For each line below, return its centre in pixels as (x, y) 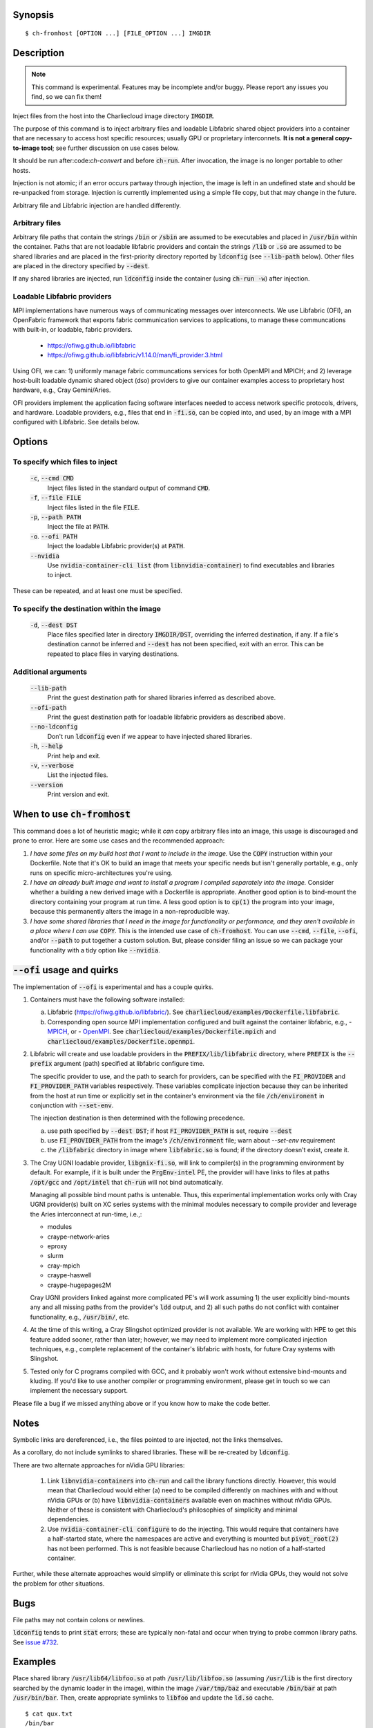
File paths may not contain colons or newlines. (79, 1619)
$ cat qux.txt (49, 1713)
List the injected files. (78, 775)
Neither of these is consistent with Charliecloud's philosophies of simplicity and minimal (172, 1510)
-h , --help (47, 746)
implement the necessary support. (79, 1391)
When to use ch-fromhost (72, 814)
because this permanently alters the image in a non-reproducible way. (130, 912)
